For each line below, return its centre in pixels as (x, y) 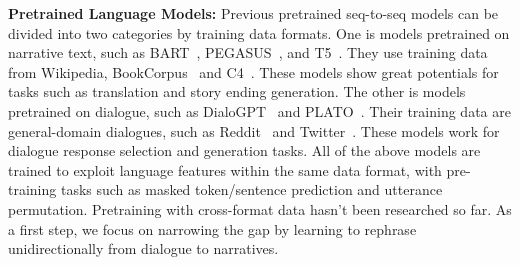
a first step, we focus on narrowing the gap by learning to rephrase (212, 228)
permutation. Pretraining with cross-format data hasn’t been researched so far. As (260, 208)
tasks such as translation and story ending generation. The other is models (237, 91)
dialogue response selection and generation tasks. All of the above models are (244, 150)
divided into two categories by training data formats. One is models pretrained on (259, 32)
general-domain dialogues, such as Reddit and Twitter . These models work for (254, 130)
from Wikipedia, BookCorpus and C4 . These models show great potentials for (253, 71)
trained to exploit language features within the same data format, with (225, 169)
